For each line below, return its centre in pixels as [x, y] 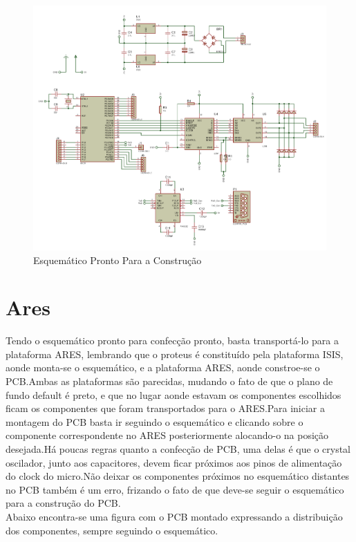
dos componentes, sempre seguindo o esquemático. [112, 530]
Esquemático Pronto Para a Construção [118, 260]
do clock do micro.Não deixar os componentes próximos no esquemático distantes [178, 476]
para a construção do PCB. [63, 503]
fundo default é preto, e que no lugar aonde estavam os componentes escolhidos [174, 394]
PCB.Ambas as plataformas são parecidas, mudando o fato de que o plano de [169, 381]
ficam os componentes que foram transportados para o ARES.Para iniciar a [165, 408]
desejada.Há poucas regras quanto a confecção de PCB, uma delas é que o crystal [178, 449]
